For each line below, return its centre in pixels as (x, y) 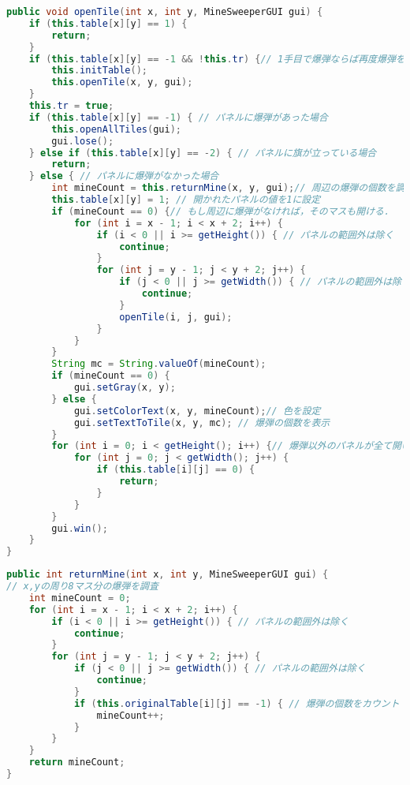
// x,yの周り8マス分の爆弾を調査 (82, 586)
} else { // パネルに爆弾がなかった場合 (124, 176)
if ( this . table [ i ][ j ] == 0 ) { (176, 470)
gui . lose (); (83, 141)
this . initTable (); (100, 71)
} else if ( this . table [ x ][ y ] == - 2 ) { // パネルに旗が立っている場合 (203, 153)
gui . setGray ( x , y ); (125, 387)
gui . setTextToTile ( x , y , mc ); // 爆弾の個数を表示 (202, 422)
